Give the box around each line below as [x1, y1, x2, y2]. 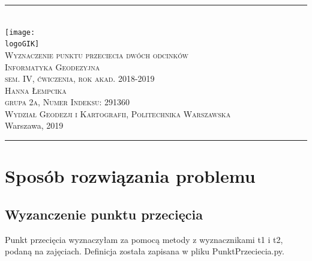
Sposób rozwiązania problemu [5, 164, 256, 188]
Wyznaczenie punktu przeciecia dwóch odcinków [5, 48, 188, 61]
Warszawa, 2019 [5, 119, 64, 132]
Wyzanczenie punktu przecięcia [5, 204, 203, 223]
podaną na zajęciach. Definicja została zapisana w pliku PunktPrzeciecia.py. [5, 245, 284, 257]
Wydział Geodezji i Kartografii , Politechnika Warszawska [5, 107, 231, 120]
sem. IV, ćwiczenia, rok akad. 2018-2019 [5, 72, 155, 85]
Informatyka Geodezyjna [5, 60, 100, 73]
